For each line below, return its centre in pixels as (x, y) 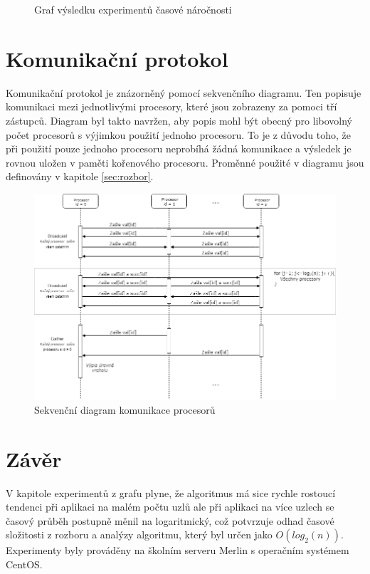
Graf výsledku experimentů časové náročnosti (133, 9)
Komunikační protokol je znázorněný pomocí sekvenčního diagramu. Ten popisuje (184, 92)
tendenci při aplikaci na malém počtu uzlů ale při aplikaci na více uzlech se (170, 507)
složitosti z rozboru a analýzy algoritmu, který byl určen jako (139, 534)
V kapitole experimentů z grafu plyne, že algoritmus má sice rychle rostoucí (171, 492)
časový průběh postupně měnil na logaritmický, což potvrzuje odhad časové (170, 520)
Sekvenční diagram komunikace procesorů (125, 409)
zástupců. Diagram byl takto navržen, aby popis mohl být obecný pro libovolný (179, 120)
